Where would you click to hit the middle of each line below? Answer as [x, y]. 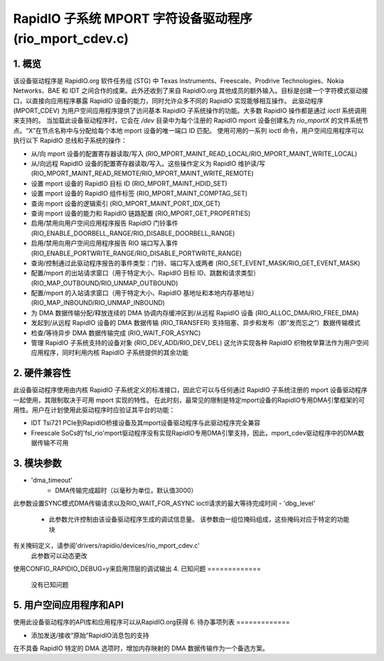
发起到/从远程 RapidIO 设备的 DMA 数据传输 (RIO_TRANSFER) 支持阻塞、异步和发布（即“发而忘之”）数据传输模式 [196, 323]
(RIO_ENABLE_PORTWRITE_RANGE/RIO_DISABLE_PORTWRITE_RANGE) [136, 253]
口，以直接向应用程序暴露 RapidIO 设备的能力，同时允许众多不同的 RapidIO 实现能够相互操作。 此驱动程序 [168, 100]
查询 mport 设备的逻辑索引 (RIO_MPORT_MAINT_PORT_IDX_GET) [126, 203]
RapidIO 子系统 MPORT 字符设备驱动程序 [133, 18]
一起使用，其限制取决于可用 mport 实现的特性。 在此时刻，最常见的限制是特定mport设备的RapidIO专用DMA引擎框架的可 [189, 400]
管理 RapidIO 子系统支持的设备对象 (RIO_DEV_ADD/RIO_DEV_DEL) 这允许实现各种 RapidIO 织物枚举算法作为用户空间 [200, 343]
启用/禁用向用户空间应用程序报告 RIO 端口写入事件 [105, 243]
